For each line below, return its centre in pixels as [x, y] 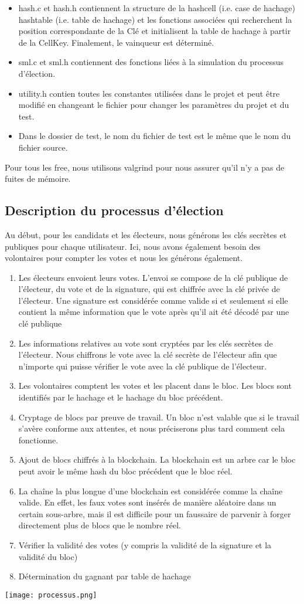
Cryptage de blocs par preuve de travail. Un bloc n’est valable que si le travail [159, 417]
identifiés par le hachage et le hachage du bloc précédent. [121, 397]
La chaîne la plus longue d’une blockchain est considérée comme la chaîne [151, 491]
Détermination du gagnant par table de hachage [105, 576]
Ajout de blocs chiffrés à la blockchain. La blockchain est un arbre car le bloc [157, 459]
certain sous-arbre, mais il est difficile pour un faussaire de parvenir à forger [155, 513]
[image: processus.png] [51, 595]
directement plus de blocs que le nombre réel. [100, 525]
